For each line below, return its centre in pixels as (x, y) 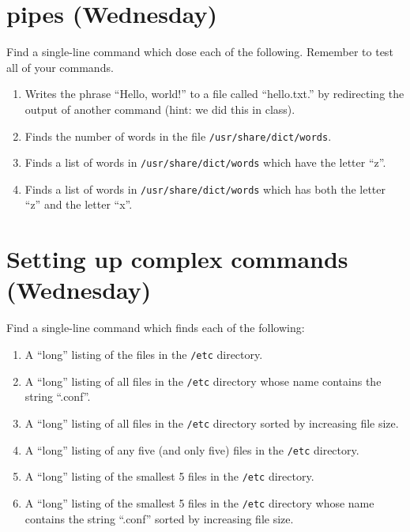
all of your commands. (60, 67)
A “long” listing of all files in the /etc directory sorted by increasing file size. (212, 423)
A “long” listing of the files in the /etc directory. (144, 354)
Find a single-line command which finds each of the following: (156, 328)
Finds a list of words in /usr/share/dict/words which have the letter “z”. (205, 162)
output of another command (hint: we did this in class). (160, 109)
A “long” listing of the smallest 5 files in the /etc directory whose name (199, 502)
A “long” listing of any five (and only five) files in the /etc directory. (192, 449)
